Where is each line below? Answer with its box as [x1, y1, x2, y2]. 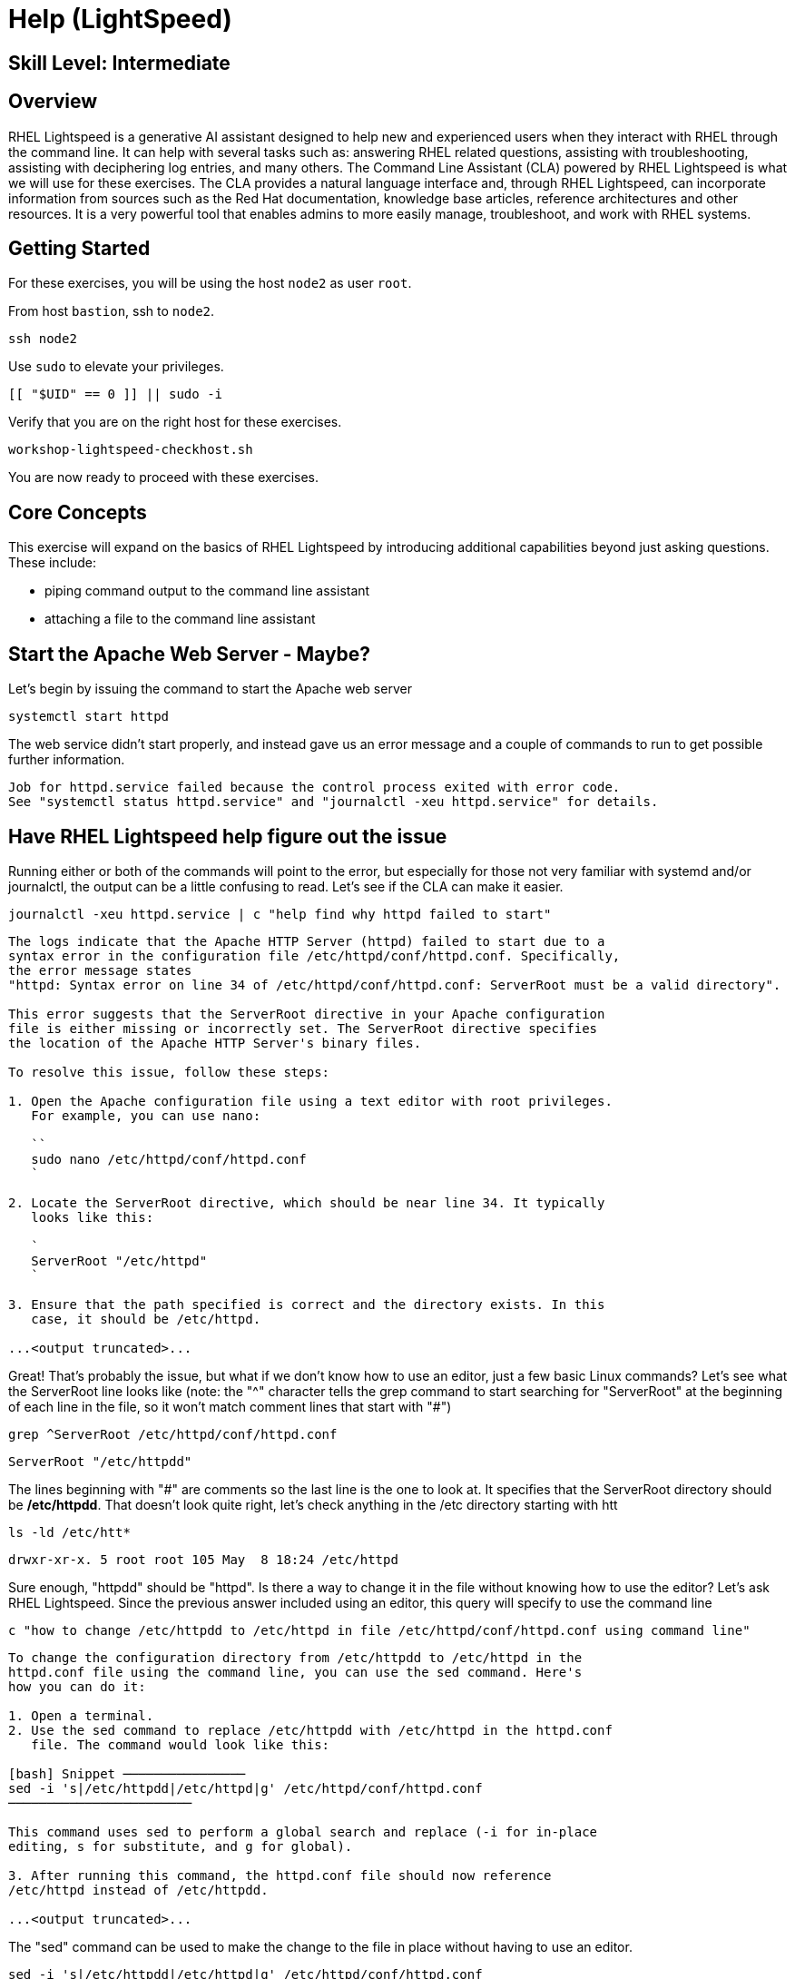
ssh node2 [8, 331, 77, 347]
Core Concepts [8, 500, 147, 524]
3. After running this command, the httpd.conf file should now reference [8, 1867, 552, 1883]
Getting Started [8, 237, 151, 261]
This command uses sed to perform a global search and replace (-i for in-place [8, 1824, 598, 1839]
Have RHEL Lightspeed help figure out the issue [8, 824, 447, 848]
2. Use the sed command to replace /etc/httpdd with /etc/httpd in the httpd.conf [8, 1722, 613, 1738]
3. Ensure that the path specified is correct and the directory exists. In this [8, 1296, 605, 1312]
